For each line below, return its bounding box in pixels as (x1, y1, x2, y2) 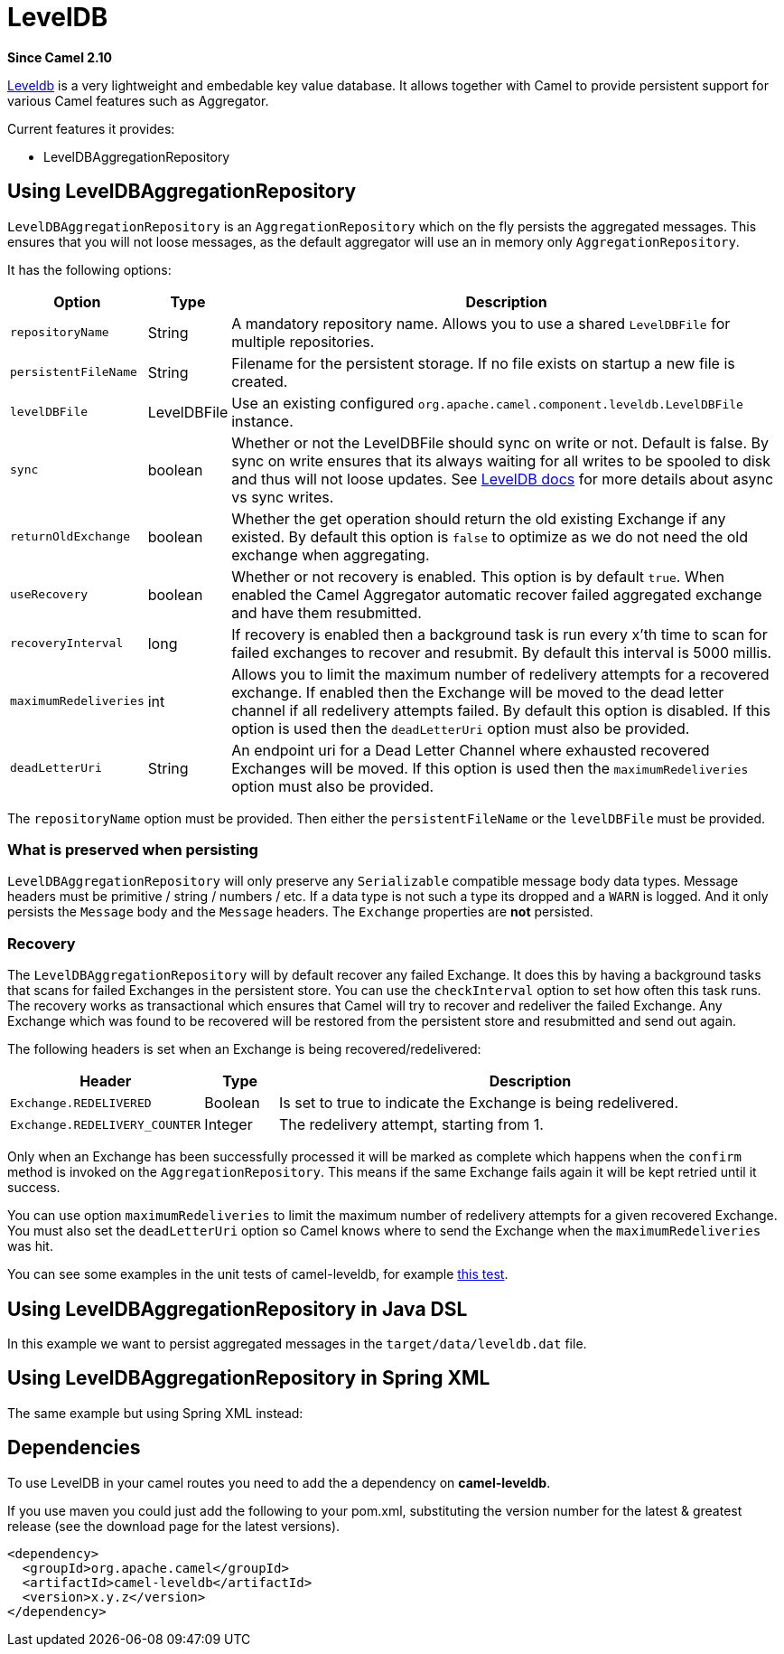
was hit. (7, 1238, 53, 1255)
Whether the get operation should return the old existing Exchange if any (231, 509, 726, 528)
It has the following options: (7, 261, 172, 277)
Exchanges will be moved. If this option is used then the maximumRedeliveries (231, 758, 749, 777)
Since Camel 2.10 (7, 49, 112, 65)
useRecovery (10, 587, 89, 602)
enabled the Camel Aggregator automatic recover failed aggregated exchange (231, 585, 762, 604)
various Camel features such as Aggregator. (7, 92, 269, 108)
